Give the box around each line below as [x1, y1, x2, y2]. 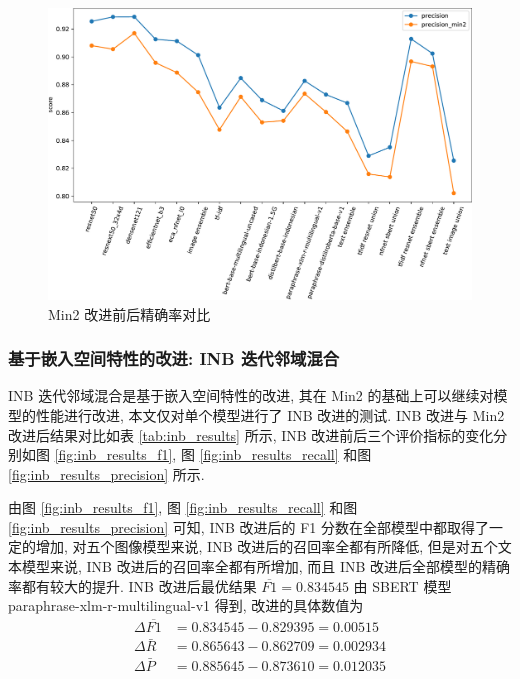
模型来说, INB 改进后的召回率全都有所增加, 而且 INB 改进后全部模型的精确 [21, 556, 511, 577]
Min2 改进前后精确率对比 [48, 303, 211, 324]
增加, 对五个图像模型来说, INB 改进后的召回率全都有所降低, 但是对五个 [35, 536, 498, 557]
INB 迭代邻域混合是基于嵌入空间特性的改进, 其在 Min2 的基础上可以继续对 [8, 385, 494, 406]
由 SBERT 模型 [353, 575, 452, 596]
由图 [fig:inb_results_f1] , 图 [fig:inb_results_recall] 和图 [8, 497, 358, 518]
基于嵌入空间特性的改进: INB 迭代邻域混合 [8, 346, 340, 371]
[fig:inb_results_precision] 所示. [8, 463, 205, 484]
